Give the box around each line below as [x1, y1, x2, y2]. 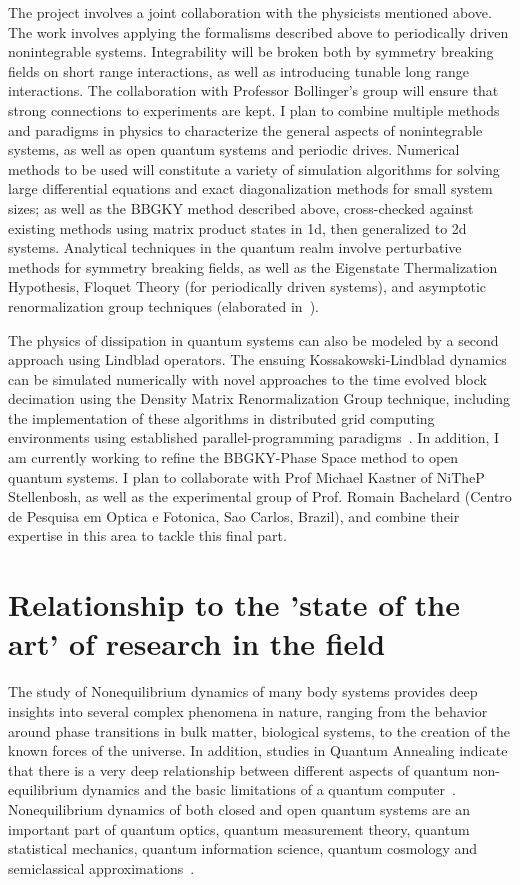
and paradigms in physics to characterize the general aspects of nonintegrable [8, 119, 483, 140]
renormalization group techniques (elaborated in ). [8, 295, 320, 316]
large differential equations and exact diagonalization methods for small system [8, 178, 493, 199]
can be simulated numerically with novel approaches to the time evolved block [8, 368, 487, 389]
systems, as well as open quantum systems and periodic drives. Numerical [8, 139, 460, 160]
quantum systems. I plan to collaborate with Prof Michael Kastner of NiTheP [8, 466, 485, 487]
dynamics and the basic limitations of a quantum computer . [82, 779, 456, 800]
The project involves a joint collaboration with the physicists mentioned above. [8, 2, 492, 22]
